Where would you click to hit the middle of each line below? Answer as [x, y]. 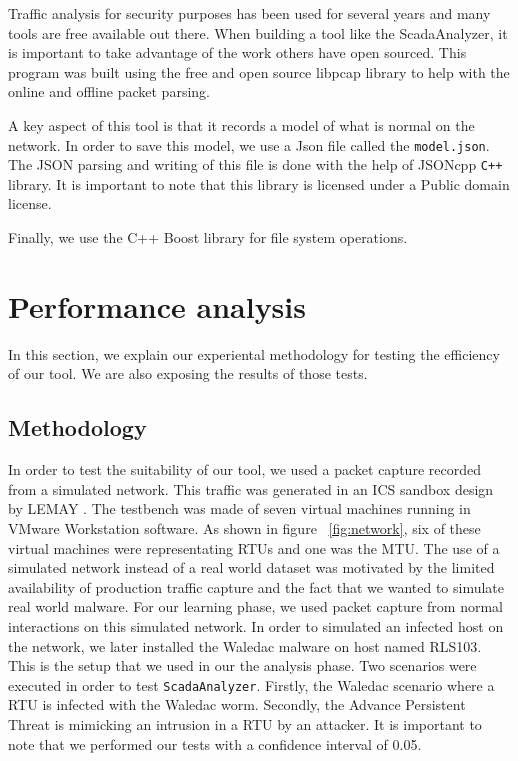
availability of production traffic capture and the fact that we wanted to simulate [256, 586]
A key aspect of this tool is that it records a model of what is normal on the [241, 124]
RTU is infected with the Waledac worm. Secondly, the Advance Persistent [237, 704]
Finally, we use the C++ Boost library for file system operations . [208, 237]
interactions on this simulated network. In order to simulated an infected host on [256, 625]
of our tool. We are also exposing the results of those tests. [188, 373]
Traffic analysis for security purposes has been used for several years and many [249, 13]
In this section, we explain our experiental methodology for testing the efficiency [254, 353]
